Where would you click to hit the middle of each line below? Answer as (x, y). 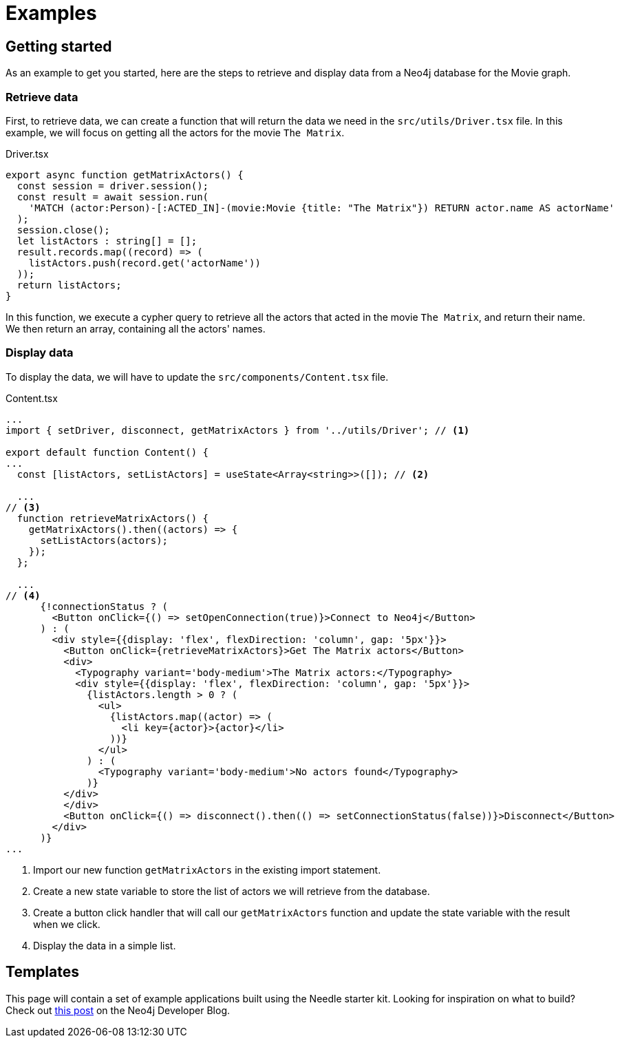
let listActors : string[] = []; (107, 241)
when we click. (67, 924)
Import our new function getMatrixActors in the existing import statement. (207, 870)
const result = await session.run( (113, 197)
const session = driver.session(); (113, 186)
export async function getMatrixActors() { (125, 175)
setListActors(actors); (104, 540)
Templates (42, 972)
